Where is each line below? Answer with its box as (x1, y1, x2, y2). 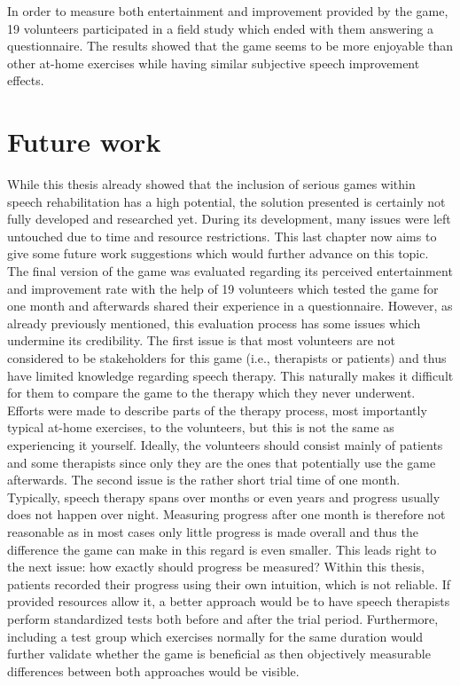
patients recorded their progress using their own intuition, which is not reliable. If (7, 574, 451, 593)
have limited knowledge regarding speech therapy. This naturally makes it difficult (7, 366, 454, 384)
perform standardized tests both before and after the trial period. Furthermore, (7, 609, 439, 627)
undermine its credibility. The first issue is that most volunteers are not (7, 331, 395, 350)
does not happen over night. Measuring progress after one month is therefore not (7, 505, 446, 524)
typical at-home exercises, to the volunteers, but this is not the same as (7, 418, 394, 437)
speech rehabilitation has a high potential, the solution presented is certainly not (7, 192, 446, 210)
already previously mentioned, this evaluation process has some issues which (7, 313, 421, 332)
